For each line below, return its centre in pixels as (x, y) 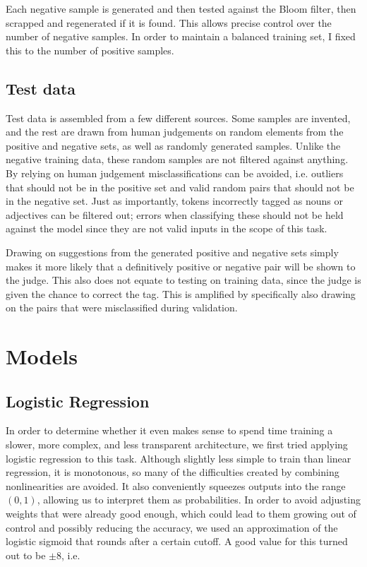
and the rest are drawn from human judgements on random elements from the (175, 132)
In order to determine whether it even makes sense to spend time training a (169, 430)
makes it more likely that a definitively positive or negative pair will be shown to (181, 266)
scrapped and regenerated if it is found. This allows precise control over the (169, 22)
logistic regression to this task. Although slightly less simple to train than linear (179, 458)
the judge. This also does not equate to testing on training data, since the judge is (183, 280)
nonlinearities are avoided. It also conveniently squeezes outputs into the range (176, 485)
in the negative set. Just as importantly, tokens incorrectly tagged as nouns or (174, 201)
